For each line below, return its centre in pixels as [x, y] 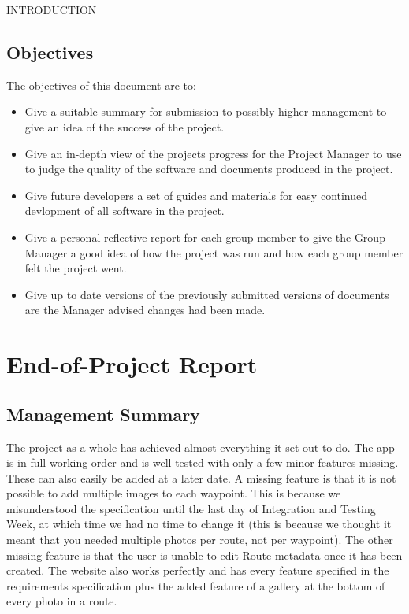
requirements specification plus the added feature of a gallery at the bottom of [196, 585]
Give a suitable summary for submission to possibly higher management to [206, 111]
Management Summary [103, 414]
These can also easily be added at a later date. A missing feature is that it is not [201, 477]
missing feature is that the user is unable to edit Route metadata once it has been [204, 555]
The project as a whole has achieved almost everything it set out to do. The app [201, 447]
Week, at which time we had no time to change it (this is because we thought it [199, 524]
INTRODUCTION [52, 9]
